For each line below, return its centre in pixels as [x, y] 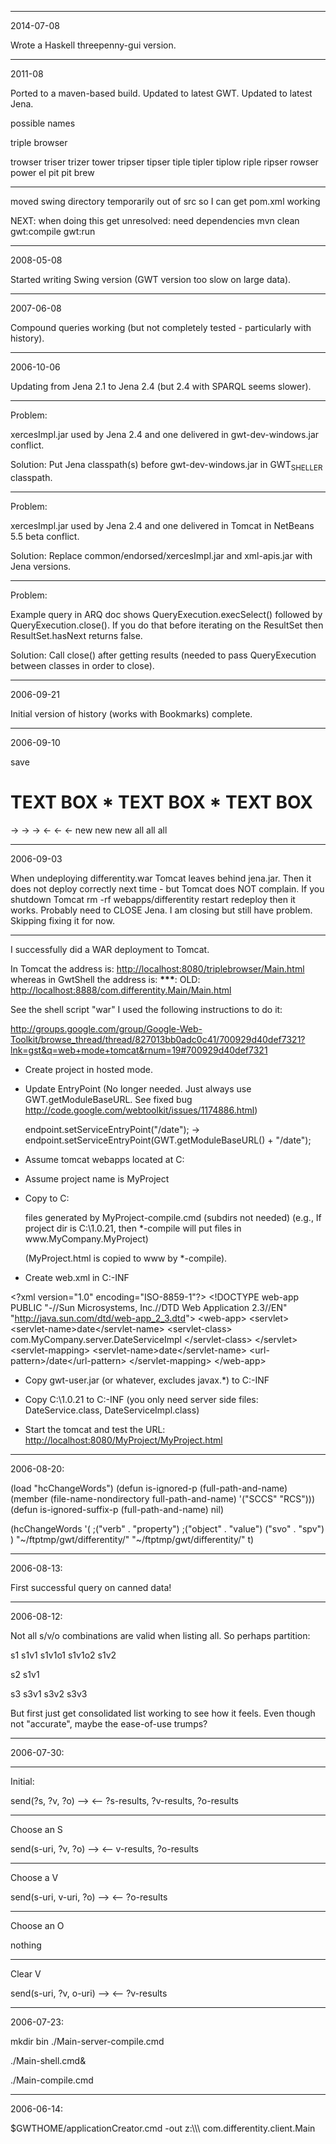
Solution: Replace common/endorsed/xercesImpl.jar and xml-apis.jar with [161, 555]
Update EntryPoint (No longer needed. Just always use [138, 1088]
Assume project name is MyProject [97, 1178]
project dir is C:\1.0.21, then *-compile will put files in [133, 1228]
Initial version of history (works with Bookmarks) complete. [131, 713]
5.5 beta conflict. [45, 536]
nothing [26, 1945]
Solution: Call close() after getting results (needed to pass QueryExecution [163, 655]
